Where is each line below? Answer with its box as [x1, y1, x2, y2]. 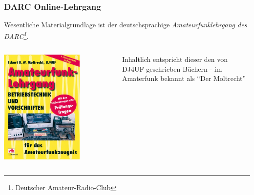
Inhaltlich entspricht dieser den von [122, 54, 228, 64]
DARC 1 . [4, 29, 29, 41]
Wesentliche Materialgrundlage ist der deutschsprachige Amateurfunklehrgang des [4, 19, 247, 30]
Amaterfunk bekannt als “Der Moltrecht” [122, 73, 246, 83]
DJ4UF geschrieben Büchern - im [122, 63, 222, 74]
